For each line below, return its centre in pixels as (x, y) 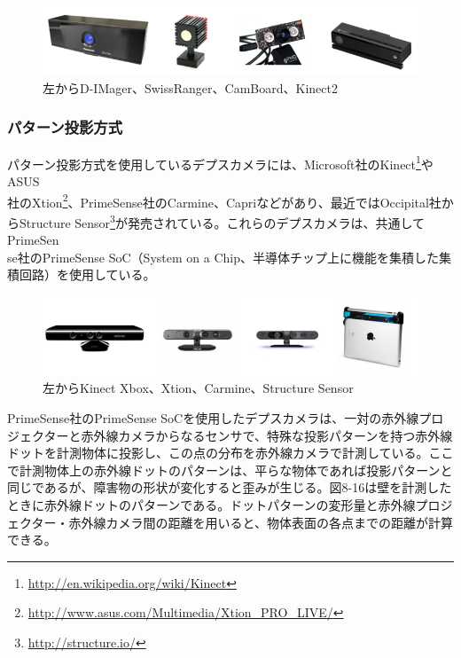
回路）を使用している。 (87, 274)
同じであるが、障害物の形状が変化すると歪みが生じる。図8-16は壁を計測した (230, 487)
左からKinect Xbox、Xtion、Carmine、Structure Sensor (198, 388)
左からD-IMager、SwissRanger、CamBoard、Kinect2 (190, 87)
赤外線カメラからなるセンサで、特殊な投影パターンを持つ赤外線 (267, 435)
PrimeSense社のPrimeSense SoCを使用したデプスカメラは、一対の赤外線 (213, 418)
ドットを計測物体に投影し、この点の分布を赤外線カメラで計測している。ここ (230, 453)
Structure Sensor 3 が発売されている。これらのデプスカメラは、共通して (222, 221)
